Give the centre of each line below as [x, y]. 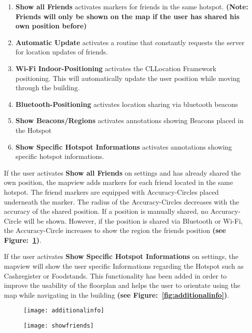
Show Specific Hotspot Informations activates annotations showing [124, 146]
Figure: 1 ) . [23, 240]
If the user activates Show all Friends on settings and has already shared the [123, 172]
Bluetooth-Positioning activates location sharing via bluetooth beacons [127, 104]
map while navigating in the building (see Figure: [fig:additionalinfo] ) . [117, 295]
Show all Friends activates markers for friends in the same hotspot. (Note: [132, 6]
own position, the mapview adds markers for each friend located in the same [119, 182]
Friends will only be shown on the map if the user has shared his [127, 16]
